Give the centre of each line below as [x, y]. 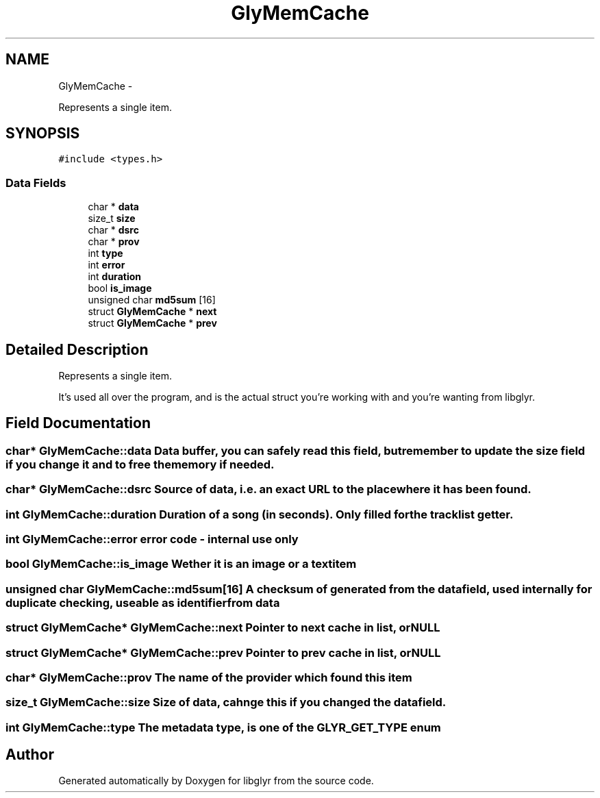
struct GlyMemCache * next [152, 312]
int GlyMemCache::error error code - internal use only [152, 539]
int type [105, 253]
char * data [113, 207]
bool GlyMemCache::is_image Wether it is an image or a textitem [181, 564]
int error [107, 265]
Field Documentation [78, 423]
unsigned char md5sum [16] [152, 300]
